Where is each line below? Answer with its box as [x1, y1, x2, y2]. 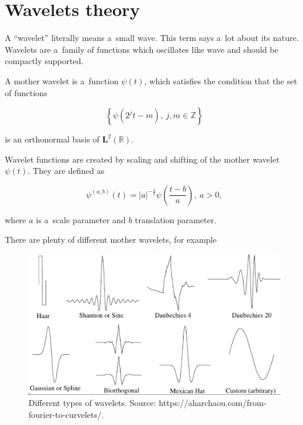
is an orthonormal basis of [5, 133, 100, 145]
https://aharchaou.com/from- [159, 397, 267, 409]
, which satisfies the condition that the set [144, 74, 298, 87]
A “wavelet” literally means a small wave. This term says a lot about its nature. [5, 31, 299, 44]
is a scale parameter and [36, 213, 126, 226]
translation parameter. [135, 213, 217, 226]
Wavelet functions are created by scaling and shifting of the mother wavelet [5, 153, 280, 165]
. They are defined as [27, 164, 105, 177]
